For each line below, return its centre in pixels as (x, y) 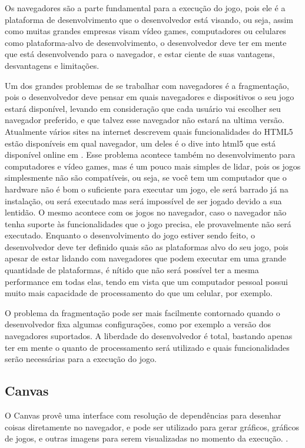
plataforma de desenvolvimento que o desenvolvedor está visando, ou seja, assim (149, 19)
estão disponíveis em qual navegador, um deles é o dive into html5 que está (140, 143)
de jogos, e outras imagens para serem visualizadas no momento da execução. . (147, 438)
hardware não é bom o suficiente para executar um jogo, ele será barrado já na (147, 189)
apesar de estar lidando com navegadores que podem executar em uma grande (145, 258)
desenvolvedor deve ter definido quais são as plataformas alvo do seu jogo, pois (147, 246)
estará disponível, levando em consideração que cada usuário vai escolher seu (143, 108)
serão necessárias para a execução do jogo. (81, 359)
